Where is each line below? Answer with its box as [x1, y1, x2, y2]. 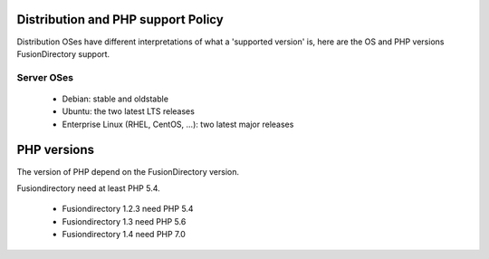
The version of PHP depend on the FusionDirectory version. [16, 166, 240, 177]
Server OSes [16, 71, 74, 83]
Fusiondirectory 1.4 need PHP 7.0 [62, 229, 186, 240]
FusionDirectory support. [16, 48, 110, 59]
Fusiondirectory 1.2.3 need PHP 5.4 [62, 204, 194, 215]
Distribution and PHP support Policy [16, 12, 224, 27]
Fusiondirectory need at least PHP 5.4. [16, 182, 160, 194]
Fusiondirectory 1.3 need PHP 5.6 [62, 216, 187, 226]
